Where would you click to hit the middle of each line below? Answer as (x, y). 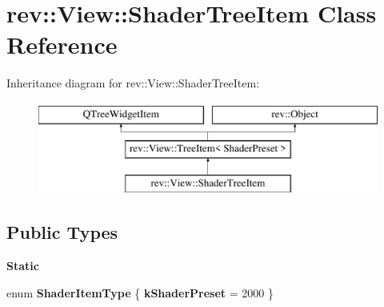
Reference (62, 44)
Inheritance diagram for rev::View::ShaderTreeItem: (133, 83)
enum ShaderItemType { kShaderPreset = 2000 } (140, 292)
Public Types (62, 232)
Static (23, 266)
